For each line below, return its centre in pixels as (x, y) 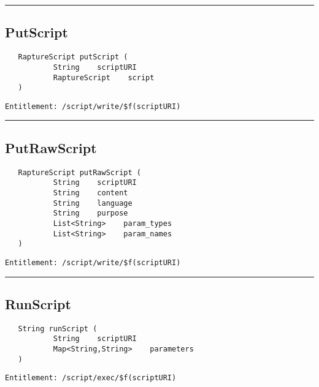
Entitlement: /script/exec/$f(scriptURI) (91, 378)
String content (90, 193)
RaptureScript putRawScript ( (79, 172)
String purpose (90, 213)
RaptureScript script (104, 77)
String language (93, 203)
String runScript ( (58, 329)
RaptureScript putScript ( (73, 57)
